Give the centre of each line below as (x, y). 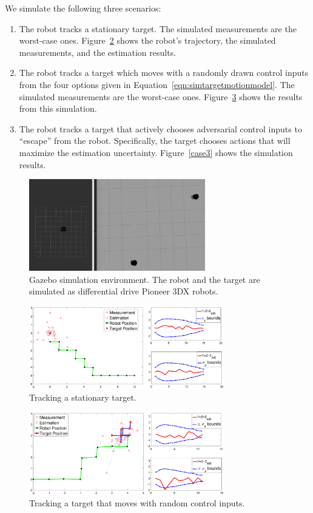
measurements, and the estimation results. (98, 52)
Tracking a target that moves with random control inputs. (137, 503)
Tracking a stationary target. (83, 397)
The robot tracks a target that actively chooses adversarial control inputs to (160, 128)
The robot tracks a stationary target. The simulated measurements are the (158, 28)
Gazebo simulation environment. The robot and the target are (145, 279)
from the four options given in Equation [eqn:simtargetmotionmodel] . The (157, 84)
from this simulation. (58, 108)
